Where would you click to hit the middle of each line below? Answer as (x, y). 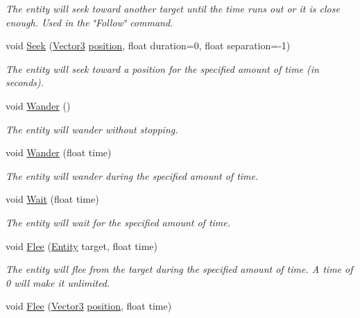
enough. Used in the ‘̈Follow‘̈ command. (89, 22)
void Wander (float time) (59, 152)
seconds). (25, 82)
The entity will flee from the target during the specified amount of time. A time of (179, 269)
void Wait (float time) (52, 199)
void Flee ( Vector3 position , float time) (89, 306)
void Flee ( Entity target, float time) (82, 245)
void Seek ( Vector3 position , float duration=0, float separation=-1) (148, 45)
